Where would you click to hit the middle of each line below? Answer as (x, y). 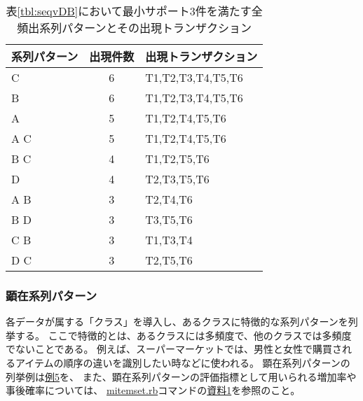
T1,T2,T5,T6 (177, 159)
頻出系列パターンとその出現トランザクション (134, 28)
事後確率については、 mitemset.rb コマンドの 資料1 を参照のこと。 (153, 390)
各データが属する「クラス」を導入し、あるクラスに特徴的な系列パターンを (177, 322)
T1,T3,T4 (169, 240)
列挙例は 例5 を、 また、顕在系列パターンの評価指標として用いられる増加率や (181, 376)
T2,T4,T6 (169, 199)
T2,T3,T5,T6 (177, 179)
